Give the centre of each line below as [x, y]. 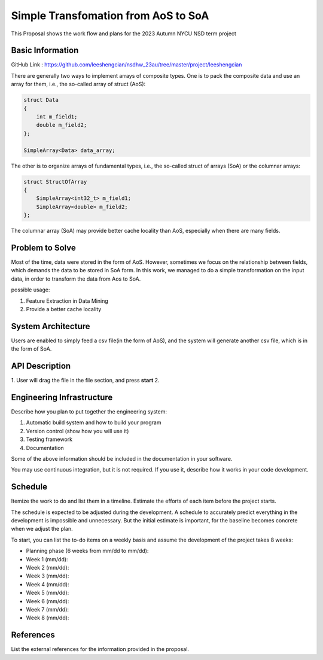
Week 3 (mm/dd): [48, 576]
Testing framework [49, 439]
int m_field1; [57, 117]
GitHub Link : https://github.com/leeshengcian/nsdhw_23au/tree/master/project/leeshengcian [127, 65]
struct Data [41, 100]
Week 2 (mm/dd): [48, 568]
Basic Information [45, 51]
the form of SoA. [31, 349]
